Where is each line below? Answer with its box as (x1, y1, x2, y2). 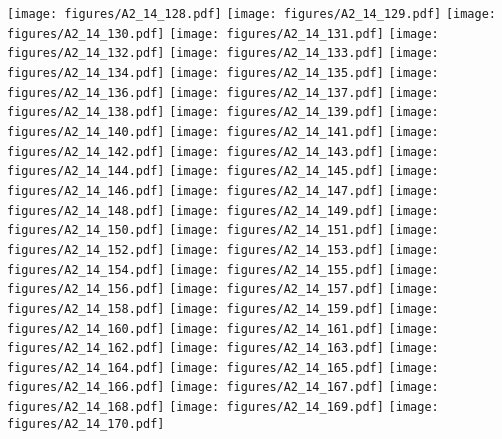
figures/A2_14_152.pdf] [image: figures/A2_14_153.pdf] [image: (7, 242, 439, 257)
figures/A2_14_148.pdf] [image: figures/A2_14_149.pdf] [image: (7, 203, 439, 218)
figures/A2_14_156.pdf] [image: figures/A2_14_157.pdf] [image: (7, 282, 439, 297)
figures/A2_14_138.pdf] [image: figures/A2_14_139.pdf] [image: (7, 105, 439, 120)
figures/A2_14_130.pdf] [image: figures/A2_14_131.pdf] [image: (7, 26, 439, 41)
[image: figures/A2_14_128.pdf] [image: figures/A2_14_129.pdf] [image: (7, 7, 496, 21)
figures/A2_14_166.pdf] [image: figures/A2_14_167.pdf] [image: (7, 380, 439, 395)
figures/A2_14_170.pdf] (7, 416, 165, 431)
